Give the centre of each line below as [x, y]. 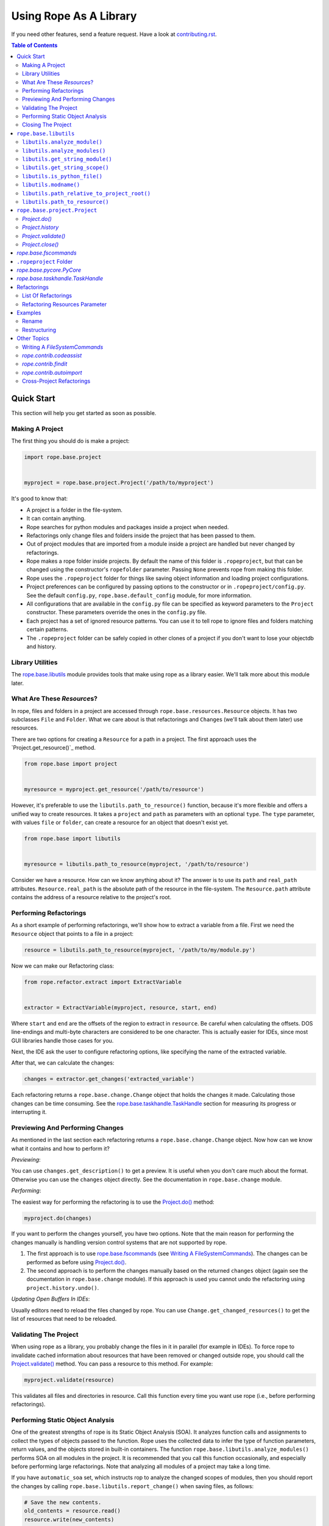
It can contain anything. [56, 518]
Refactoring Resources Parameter [65, 304]
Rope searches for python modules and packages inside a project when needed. [128, 527]
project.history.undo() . [63, 1287]
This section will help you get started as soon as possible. [84, 413]
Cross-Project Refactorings [56, 381]
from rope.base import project [71, 764]
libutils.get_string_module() [67, 159]
